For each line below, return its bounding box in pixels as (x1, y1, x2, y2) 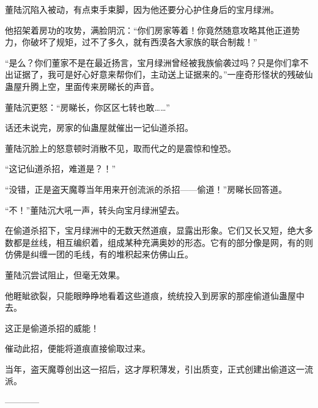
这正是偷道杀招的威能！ (5, 321, 99, 334)
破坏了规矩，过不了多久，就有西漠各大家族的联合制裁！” (30, 35, 257, 48)
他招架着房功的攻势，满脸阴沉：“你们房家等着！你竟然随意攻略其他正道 (5, 23, 292, 36)
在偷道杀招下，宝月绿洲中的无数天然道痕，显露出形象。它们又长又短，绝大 (5, 224, 305, 237)
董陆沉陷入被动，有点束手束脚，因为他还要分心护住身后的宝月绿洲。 (5, 3, 279, 15)
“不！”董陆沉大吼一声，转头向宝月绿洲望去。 (5, 203, 185, 216)
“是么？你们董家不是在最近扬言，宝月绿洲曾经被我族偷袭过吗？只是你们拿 (5, 56, 300, 69)
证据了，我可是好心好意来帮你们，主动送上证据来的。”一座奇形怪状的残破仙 (13, 68, 313, 81)
